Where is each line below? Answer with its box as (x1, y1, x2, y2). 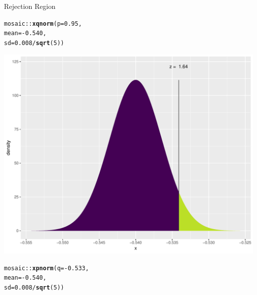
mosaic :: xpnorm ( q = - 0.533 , (4, 264, 89, 272)
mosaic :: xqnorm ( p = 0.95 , (4, 20, 82, 27)
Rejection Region (4, 1, 56, 11)
